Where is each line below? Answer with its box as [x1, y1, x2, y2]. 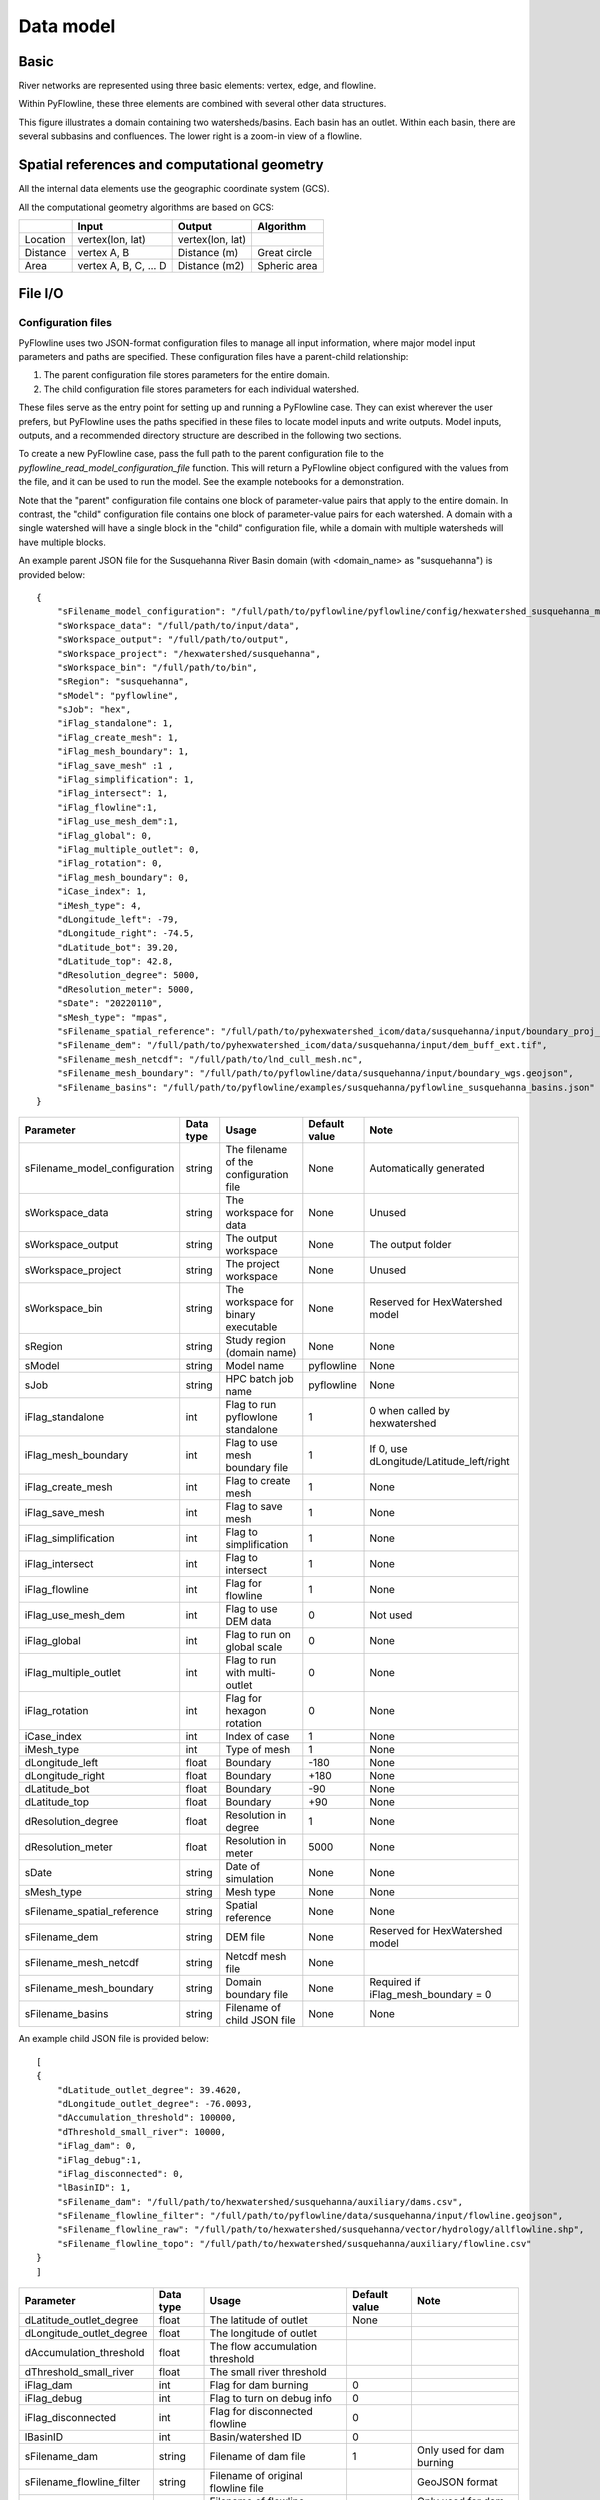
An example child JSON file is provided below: [18, 2033, 210, 2045]
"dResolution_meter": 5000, [56, 983, 195, 995]
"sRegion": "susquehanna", [56, 676, 190, 687]
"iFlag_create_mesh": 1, [56, 731, 179, 743]
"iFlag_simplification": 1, [56, 774, 195, 785]
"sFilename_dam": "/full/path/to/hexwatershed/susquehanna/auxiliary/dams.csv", [56, 2196, 464, 2207]
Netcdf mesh [225, 1950, 287, 1964]
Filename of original [209, 2469, 304, 2483]
